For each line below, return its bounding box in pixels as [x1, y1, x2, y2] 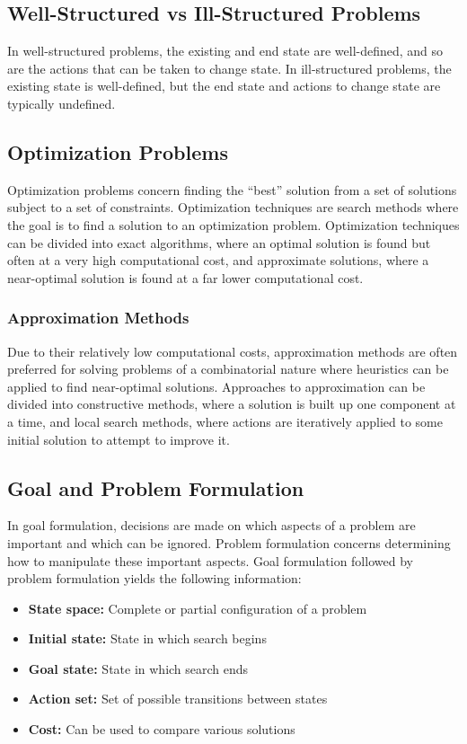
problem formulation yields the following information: [7, 569, 302, 588]
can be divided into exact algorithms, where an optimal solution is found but [7, 233, 431, 252]
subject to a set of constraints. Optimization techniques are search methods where [7, 198, 459, 217]
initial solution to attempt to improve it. [7, 430, 230, 448]
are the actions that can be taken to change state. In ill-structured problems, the [7, 58, 452, 77]
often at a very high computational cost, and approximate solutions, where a [7, 251, 429, 270]
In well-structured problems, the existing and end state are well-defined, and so [7, 41, 444, 60]
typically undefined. [7, 93, 116, 112]
